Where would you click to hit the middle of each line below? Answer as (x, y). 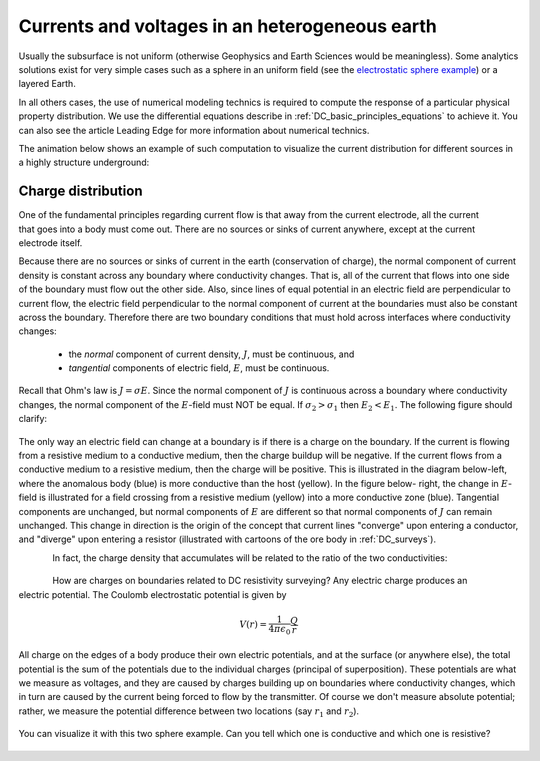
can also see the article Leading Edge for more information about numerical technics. (194, 130)
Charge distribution (80, 191)
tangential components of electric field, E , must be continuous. (199, 368)
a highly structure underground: (84, 162)
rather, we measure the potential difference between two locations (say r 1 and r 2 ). (189, 712)
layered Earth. (47, 84)
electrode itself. (50, 242)
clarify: (33, 419)
